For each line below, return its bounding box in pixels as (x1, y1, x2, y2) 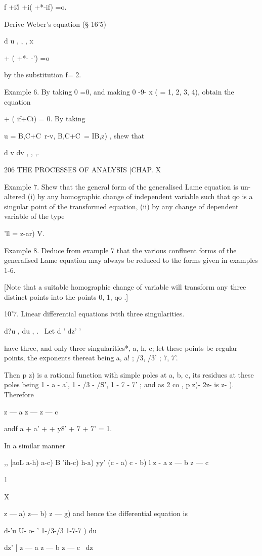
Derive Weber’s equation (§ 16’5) (4, 18, 106, 29)
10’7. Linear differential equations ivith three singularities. (4, 308, 185, 319)
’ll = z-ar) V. (4, 227, 45, 238)
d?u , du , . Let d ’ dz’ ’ (4, 326, 81, 336)
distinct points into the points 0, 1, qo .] (4, 291, 128, 302)
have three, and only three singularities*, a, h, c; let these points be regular (4, 342, 238, 353)
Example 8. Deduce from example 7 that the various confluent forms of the (4, 245, 237, 255)
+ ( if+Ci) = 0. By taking (4, 113, 85, 124)
